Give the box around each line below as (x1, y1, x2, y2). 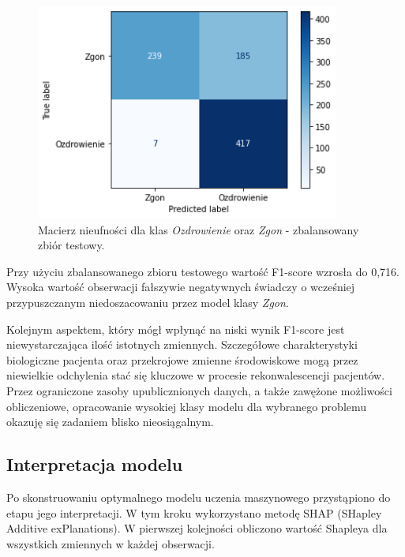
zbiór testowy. (38, 237, 105, 253)
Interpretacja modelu (6, 452, 183, 477)
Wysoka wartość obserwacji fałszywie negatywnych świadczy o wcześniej (6, 278, 355, 295)
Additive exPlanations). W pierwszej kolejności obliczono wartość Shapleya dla (6, 520, 388, 536)
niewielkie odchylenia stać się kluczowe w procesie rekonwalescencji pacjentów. (6, 367, 385, 383)
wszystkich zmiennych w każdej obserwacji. (6, 535, 215, 551)
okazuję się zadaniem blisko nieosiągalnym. (6, 413, 214, 430)
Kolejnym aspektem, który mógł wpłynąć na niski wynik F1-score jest (6, 320, 345, 337)
